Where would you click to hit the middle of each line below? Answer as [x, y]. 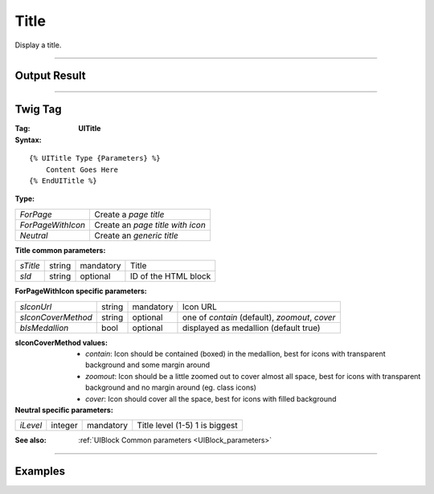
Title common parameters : [60, 250]
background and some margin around [148, 365]
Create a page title [129, 214]
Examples [40, 471]
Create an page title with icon [150, 225]
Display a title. [38, 45]
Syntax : [28, 140]
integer [64, 426]
